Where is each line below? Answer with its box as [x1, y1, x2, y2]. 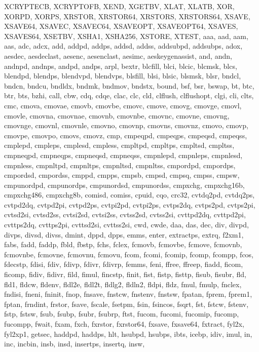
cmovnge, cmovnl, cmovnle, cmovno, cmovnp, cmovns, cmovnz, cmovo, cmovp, [4, 120, 248, 131]
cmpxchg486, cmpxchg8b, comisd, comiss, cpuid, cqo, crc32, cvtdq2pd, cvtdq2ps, [4, 189, 255, 200]
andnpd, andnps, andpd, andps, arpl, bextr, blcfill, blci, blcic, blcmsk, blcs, [4, 60, 237, 71]
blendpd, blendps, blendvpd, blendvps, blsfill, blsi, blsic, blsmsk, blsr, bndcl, [4, 70, 241, 81]
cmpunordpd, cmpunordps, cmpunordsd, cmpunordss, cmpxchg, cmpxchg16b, [4, 179, 245, 190]
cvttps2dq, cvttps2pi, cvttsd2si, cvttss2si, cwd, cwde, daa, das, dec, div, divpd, [4, 219, 249, 230]
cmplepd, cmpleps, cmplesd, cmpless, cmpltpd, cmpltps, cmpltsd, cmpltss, [4, 140, 235, 150]
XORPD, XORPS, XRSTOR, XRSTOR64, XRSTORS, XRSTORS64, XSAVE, [4, 11, 250, 21]
